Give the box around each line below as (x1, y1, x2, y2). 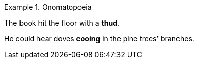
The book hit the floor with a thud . (4, 18, 120, 27)
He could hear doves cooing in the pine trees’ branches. (4, 34, 194, 43)
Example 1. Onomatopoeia (4, 3, 92, 11)
